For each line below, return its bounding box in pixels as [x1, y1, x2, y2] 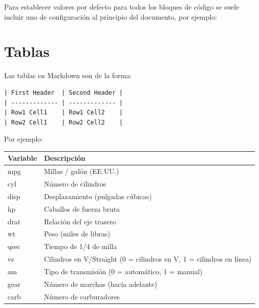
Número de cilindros [44, 178, 106, 189]
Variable [8, 153, 37, 163]
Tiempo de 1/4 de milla [44, 241, 117, 252]
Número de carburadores [44, 291, 120, 301]
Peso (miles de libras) [44, 228, 110, 239]
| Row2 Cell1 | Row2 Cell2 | [4, 118, 123, 126]
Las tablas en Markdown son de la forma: [4, 70, 132, 81]
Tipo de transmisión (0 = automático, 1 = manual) [44, 266, 203, 276]
